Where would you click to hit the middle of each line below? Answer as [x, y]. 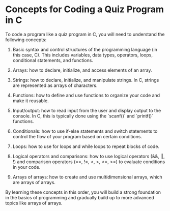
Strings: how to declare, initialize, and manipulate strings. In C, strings [86, 80]
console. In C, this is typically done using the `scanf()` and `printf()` [83, 116]
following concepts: [26, 40]
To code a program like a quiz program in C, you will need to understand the [85, 34]
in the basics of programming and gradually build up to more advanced [80, 197]
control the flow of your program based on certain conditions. [77, 136]
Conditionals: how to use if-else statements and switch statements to [85, 131]
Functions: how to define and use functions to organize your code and [86, 95]
